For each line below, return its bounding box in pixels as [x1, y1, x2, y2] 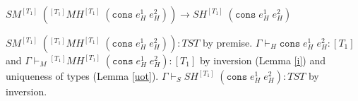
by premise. [203, 35, 253, 49]
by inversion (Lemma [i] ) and [199, 53, 326, 67]
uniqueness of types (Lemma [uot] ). [6, 69, 159, 83]
